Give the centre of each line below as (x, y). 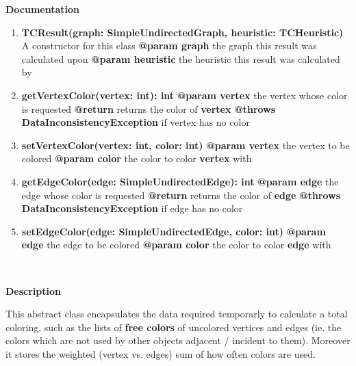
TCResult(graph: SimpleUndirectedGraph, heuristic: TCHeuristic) (182, 32)
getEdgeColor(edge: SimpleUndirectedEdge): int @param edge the (180, 181)
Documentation (43, 9)
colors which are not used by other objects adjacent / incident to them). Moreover (178, 340)
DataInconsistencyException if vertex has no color (136, 122)
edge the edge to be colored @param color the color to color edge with (176, 245)
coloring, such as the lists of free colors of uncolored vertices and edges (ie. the (174, 327)
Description (34, 290)
